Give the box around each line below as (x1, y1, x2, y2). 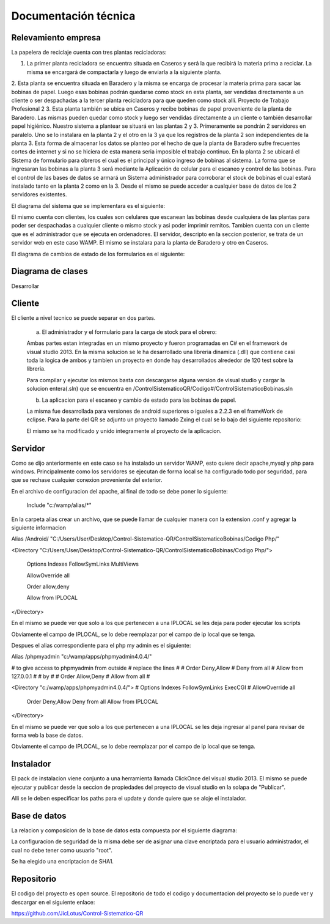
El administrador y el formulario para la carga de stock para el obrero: (42, 328, 217, 336)
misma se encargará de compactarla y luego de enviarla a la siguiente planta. (26, 68, 222, 76)
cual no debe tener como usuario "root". (11, 846, 112, 854)
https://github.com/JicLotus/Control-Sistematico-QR (11, 909, 144, 917)
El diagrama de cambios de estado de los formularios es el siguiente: (11, 250, 185, 257)
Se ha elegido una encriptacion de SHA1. (11, 858, 114, 865)
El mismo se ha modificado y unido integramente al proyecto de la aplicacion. (26, 427, 222, 434)
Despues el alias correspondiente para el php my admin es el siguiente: (11, 641, 191, 649)
